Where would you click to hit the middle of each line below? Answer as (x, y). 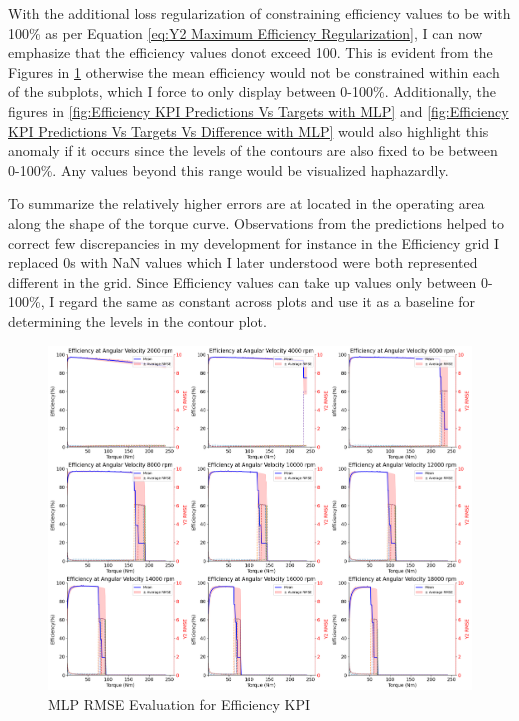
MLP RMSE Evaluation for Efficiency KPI (179, 703)
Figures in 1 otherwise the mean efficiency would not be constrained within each (254, 71)
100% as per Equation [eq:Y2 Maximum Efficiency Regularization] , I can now (245, 32)
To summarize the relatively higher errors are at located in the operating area (246, 203)
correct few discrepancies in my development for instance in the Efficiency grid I (253, 242)
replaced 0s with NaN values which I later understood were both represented (243, 262)
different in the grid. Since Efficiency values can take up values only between (242, 281)
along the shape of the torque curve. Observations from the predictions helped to (256, 222)
